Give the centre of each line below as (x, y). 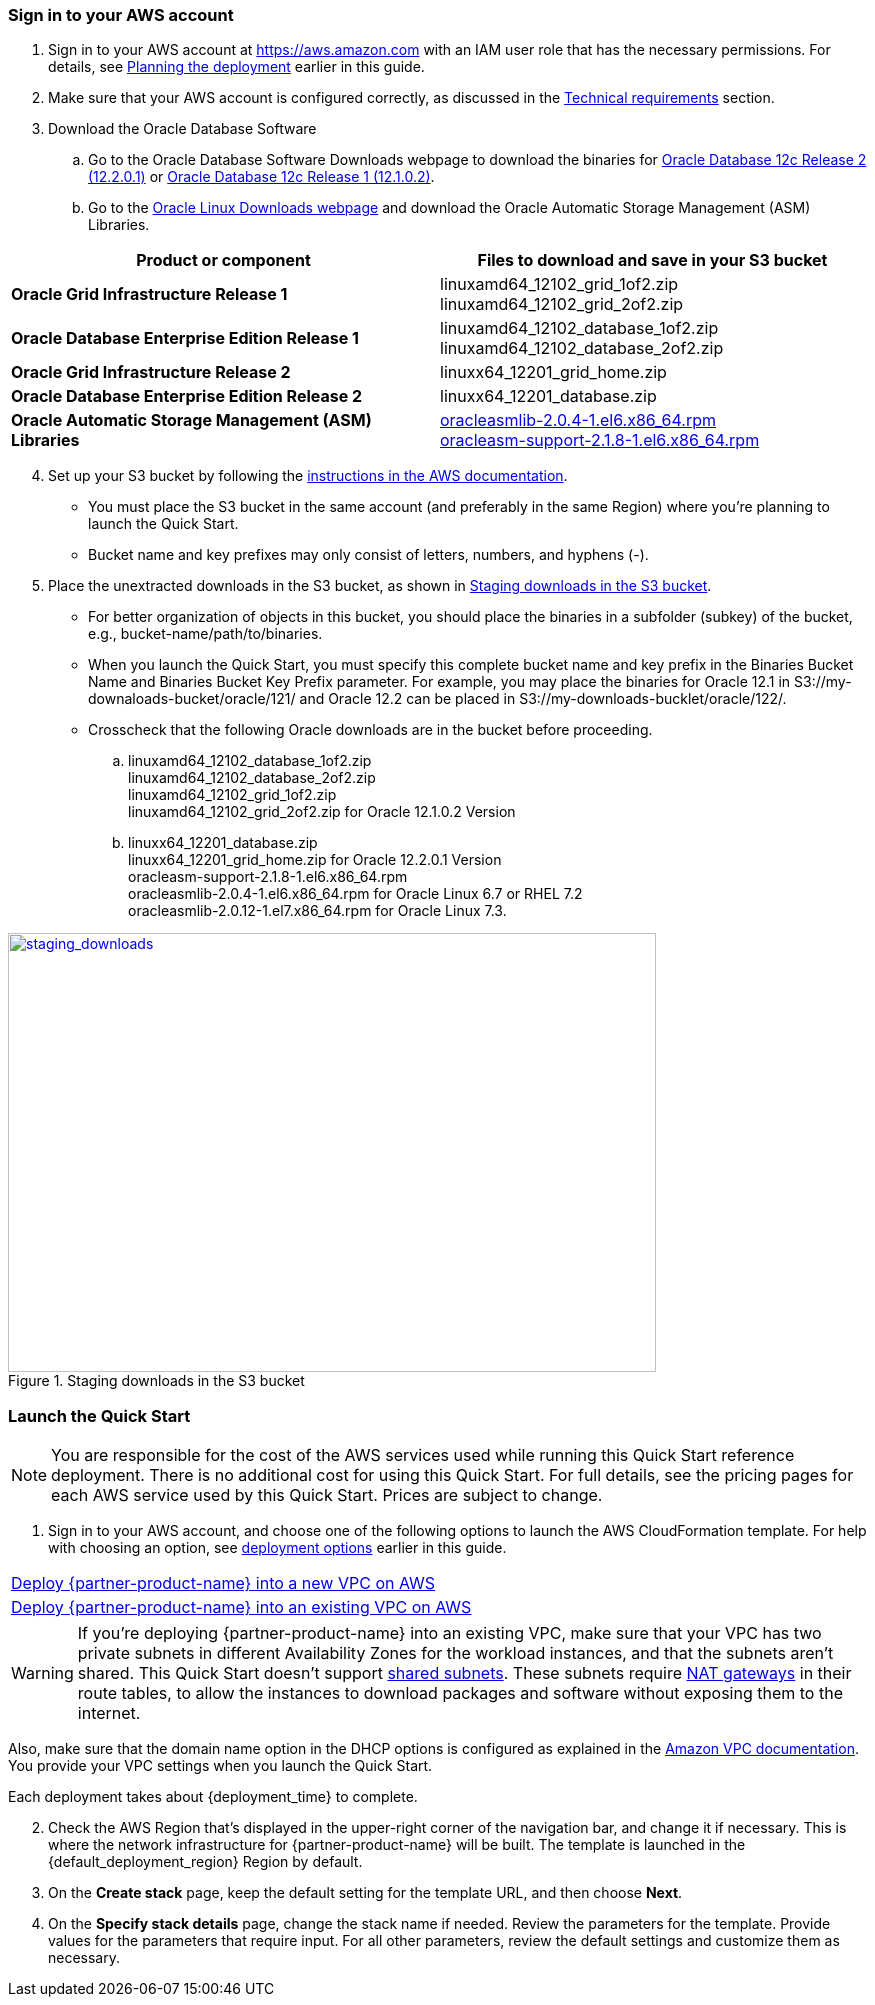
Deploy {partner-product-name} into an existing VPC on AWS (241, 1607)
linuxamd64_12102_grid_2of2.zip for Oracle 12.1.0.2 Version (322, 812)
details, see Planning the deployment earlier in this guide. (236, 67)
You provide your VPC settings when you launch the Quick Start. (220, 1766)
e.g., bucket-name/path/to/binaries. (205, 634)
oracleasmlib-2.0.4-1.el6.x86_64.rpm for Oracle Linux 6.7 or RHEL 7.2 (355, 894)
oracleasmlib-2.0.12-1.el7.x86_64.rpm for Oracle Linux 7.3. (317, 911)
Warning (42, 1673)
